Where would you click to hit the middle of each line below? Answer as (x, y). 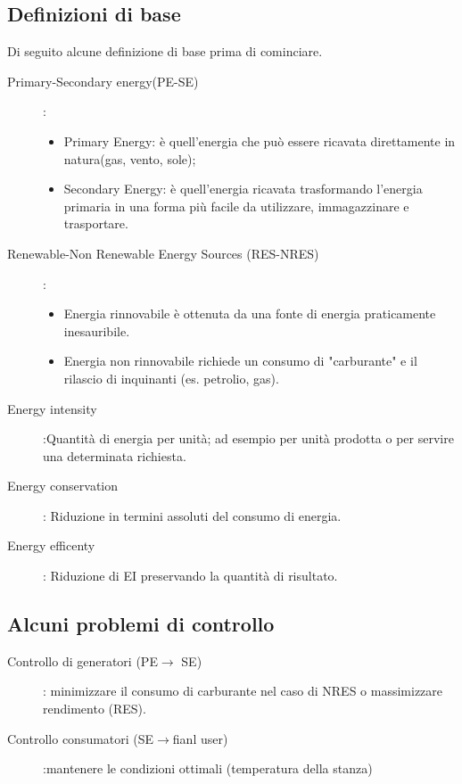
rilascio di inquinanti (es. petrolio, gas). (171, 378)
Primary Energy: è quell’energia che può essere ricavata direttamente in (260, 140)
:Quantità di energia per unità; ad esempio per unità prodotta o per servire (248, 438)
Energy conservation (63, 486)
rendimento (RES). (95, 709)
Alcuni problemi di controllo (141, 624)
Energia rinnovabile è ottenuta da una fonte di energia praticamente (250, 314)
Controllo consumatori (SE (81, 738)
